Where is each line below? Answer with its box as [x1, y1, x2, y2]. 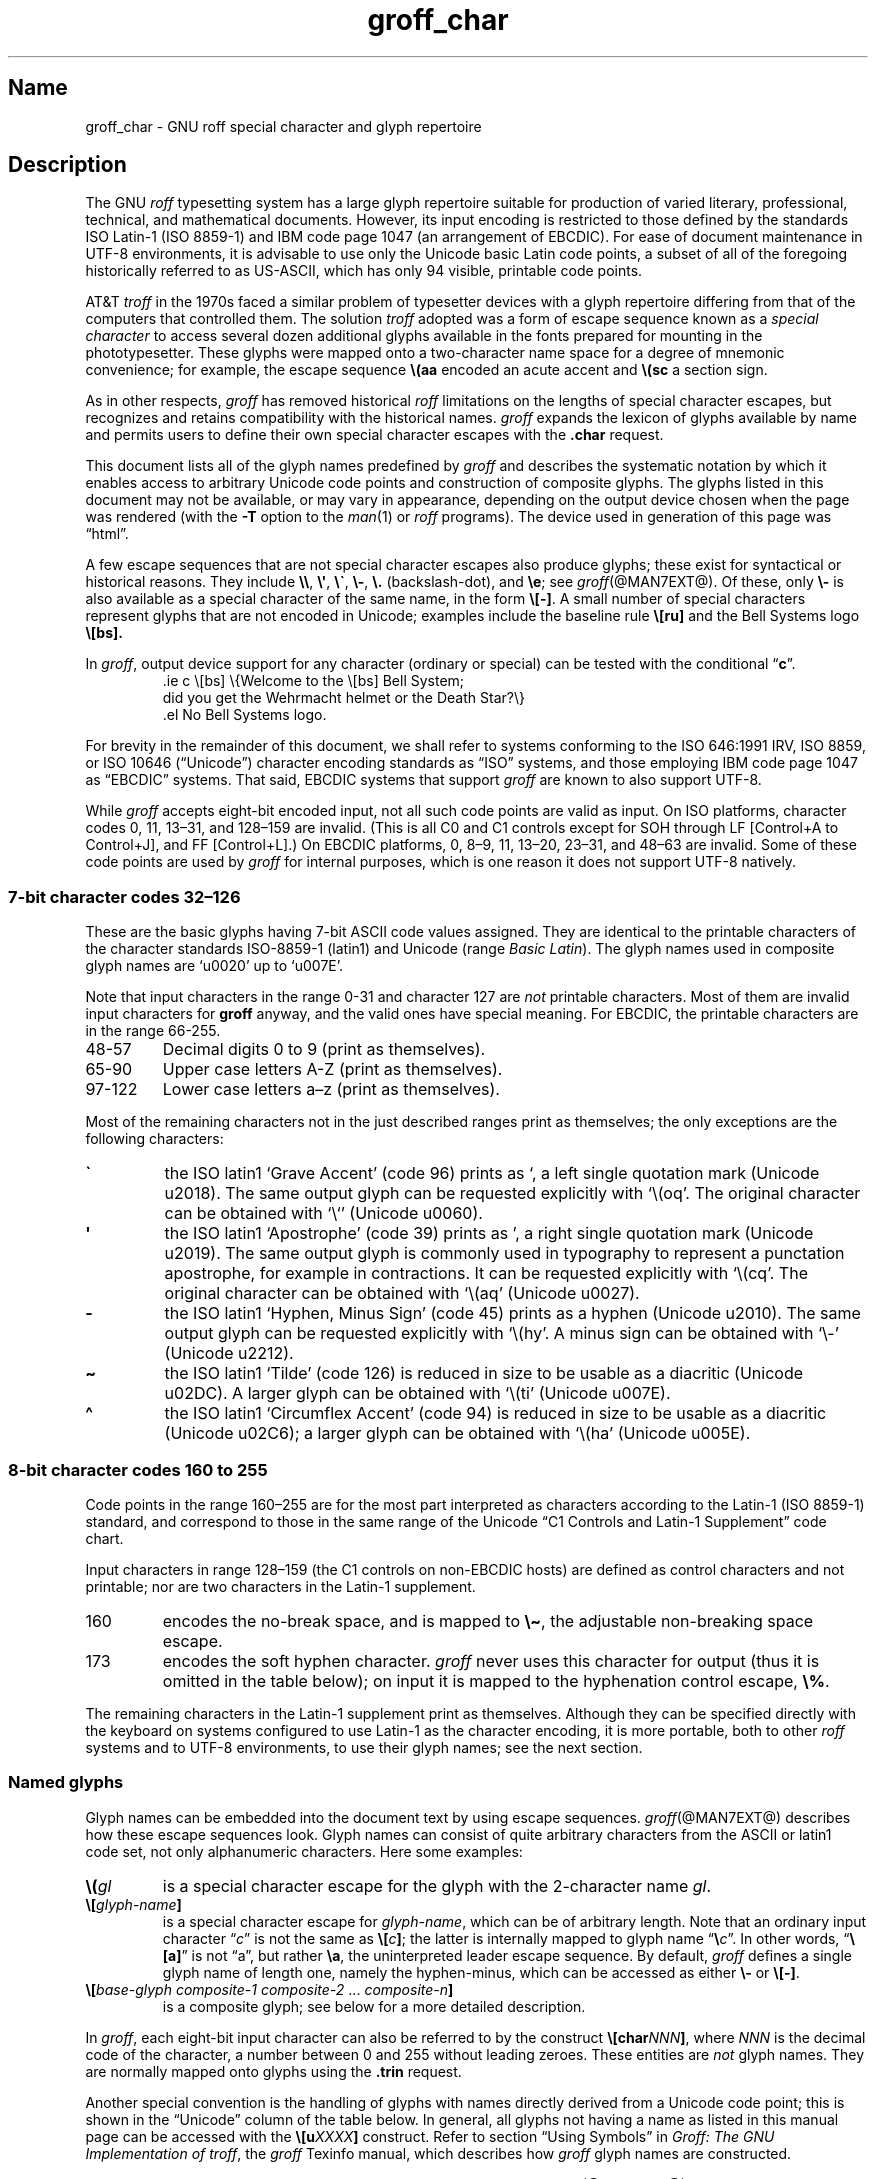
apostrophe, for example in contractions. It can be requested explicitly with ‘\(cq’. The [164, 1263, 808, 1284]
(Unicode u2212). [164, 1343, 294, 1364]
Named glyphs [8, 1772, 124, 1793]
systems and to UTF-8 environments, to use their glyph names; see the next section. [85, 1738, 643, 1756]
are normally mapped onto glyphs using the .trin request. [85, 2062, 462, 2080]
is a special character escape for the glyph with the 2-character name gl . [162, 1875, 712, 1896]
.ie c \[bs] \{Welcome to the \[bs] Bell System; [162, 672, 465, 690]
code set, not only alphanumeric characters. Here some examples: [85, 1842, 523, 1860]
